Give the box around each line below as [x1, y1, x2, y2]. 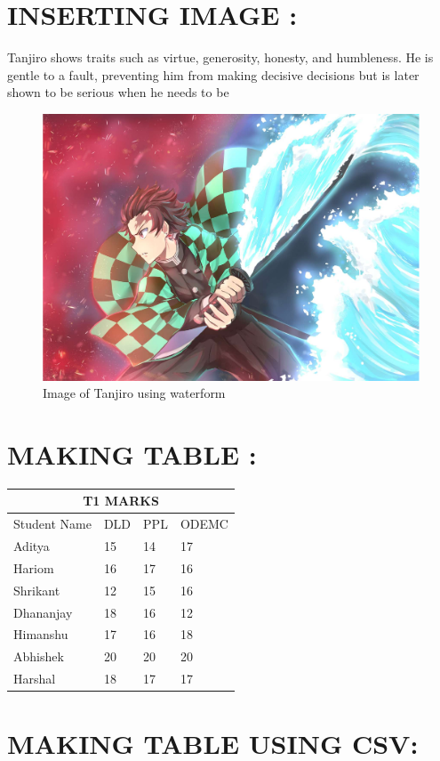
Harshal [13, 669, 56, 688]
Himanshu [13, 625, 68, 644]
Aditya [13, 537, 50, 555]
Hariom [13, 558, 54, 577]
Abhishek [13, 647, 64, 666]
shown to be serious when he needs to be [7, 83, 229, 101]
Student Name [13, 514, 92, 533]
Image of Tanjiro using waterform [43, 384, 226, 402]
